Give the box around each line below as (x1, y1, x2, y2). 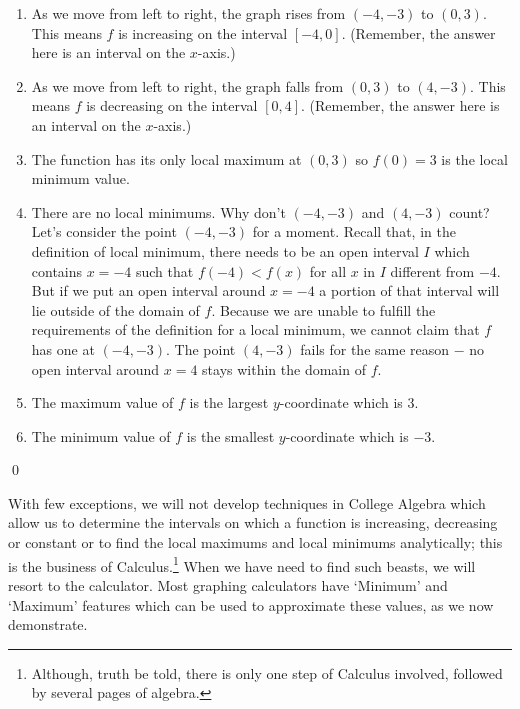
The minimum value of (31, 425, 171, 446)
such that (135, 260, 194, 281)
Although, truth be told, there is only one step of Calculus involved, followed (31, 662, 503, 683)
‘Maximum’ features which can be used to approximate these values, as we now (8, 594, 494, 615)
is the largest (189, 392, 269, 413)
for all (309, 260, 347, 281)
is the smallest (186, 425, 275, 446)
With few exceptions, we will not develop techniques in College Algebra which (8, 492, 486, 513)
